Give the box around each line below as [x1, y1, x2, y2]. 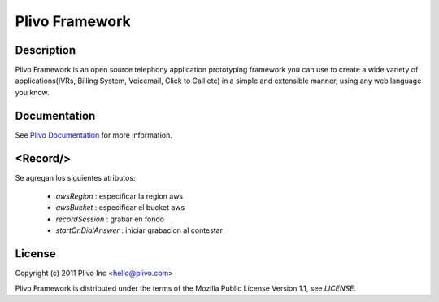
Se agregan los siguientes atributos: [15, 173, 136, 182]
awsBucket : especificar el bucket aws [55, 203, 185, 212]
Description [15, 43, 76, 57]
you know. [15, 87, 50, 97]
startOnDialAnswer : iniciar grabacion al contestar [55, 225, 224, 235]
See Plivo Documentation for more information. [15, 130, 172, 140]
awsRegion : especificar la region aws [55, 191, 184, 201]
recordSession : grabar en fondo [55, 214, 165, 224]
